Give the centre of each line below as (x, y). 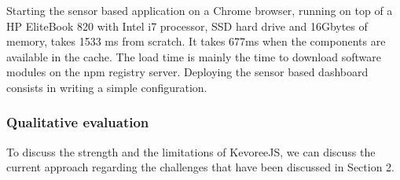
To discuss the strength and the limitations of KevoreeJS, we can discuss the (191, 151)
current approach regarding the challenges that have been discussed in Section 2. (201, 167)
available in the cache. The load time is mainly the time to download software (194, 56)
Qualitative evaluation (78, 122)
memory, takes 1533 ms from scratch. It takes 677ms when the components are (196, 41)
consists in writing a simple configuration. (107, 87)
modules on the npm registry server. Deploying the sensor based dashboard (187, 72)
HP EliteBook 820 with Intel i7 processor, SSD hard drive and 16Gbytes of (187, 26)
